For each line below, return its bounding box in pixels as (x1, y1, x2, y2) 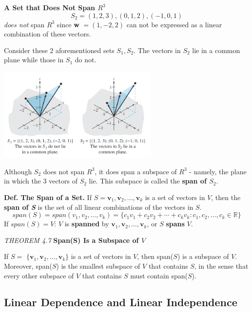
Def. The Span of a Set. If (4, 192, 92, 202)
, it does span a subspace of (95, 166, 177, 176)
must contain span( (130, 270, 188, 280)
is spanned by (64, 219, 109, 229)
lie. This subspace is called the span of (89, 176, 207, 186)
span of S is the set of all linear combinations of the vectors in (4, 202, 194, 212)
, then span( (137, 251, 174, 261)
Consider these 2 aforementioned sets (4, 45, 115, 55)
